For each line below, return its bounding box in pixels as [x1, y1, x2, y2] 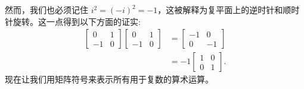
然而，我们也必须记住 [5, 4, 88, 15]
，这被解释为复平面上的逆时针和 [157, 4, 283, 15]
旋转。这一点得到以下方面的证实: [13, 15, 141, 27]
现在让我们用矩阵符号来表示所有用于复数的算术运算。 [5, 73, 213, 85]
